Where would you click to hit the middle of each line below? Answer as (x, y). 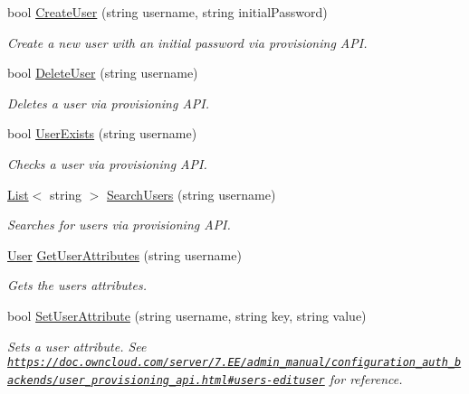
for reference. (366, 378)
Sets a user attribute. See (77, 346)
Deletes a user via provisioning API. (109, 103)
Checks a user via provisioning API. (107, 163)
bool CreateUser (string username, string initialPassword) (167, 12)
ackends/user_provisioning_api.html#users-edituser (166, 380)
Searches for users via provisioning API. (119, 225)
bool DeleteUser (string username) (103, 73)
